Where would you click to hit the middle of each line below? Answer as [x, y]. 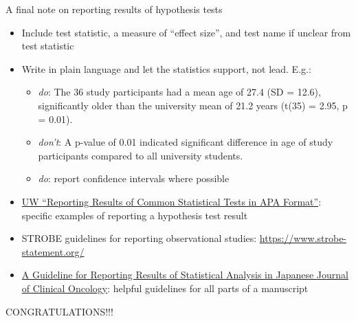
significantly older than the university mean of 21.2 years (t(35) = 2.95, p [193, 105]
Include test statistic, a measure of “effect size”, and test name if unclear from [186, 32]
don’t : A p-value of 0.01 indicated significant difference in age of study [186, 142]
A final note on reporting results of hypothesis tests [114, 9]
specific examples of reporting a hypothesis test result [135, 215]
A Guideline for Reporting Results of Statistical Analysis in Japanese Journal [185, 275]
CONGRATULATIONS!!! [59, 311]
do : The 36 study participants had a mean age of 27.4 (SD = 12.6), [179, 92]
